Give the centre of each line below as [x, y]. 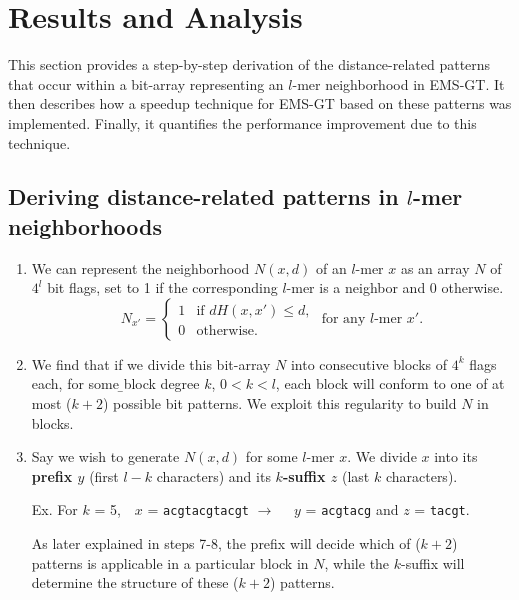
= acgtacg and [352, 509]
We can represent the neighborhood [140, 267]
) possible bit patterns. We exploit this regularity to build [279, 403]
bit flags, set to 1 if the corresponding [162, 287]
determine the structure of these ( [135, 582]
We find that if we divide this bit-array [151, 363]
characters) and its [213, 475]
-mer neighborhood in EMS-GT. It [398, 83]
